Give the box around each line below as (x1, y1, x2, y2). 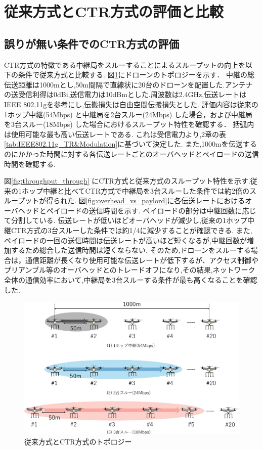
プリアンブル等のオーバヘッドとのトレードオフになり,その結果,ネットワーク (4, 264, 255, 275)
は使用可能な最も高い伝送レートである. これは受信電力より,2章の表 (4, 128, 227, 139)
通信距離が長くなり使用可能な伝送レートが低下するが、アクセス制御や (25, 254, 259, 265)
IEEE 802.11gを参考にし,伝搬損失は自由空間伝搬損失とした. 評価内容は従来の (4, 99, 258, 109)
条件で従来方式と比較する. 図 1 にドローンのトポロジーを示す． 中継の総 (18, 69, 254, 80)
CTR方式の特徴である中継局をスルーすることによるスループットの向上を (4, 59, 246, 70)
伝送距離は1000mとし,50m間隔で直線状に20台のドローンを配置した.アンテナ (4, 79, 253, 89)
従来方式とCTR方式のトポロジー (24, 436, 132, 446)
